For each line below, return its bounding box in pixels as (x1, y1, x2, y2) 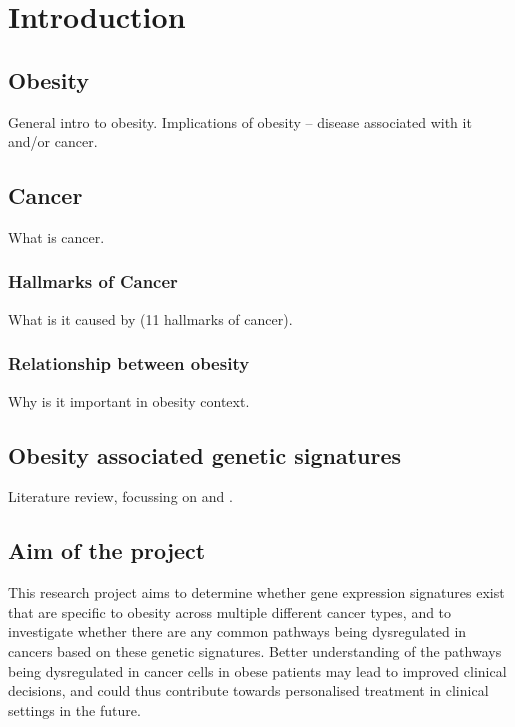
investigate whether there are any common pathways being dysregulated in (8, 621, 467, 642)
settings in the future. (8, 699, 141, 720)
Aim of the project (8, 535, 206, 566)
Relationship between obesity (8, 351, 250, 376)
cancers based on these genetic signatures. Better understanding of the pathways (8, 640, 502, 661)
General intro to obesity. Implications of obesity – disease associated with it (8, 111, 472, 132)
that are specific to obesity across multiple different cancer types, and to (8, 601, 452, 622)
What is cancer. (8, 226, 105, 247)
